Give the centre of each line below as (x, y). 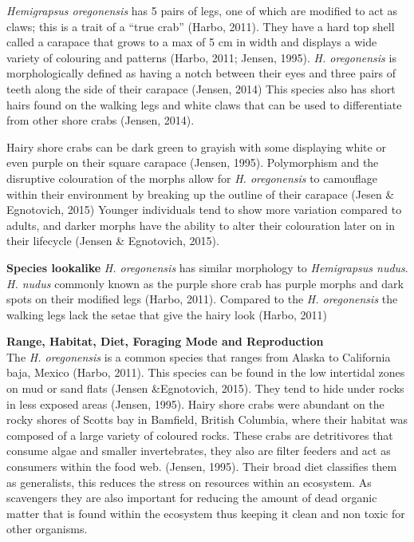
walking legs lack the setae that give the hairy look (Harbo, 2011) (167, 314)
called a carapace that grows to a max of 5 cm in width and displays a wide (192, 42)
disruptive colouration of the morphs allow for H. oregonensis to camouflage (192, 178)
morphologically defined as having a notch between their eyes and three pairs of (201, 73)
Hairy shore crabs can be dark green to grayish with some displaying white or (196, 146)
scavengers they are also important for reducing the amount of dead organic (192, 498)
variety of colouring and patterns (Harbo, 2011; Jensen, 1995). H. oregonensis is (201, 57)
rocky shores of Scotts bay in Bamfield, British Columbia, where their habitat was (207, 419)
